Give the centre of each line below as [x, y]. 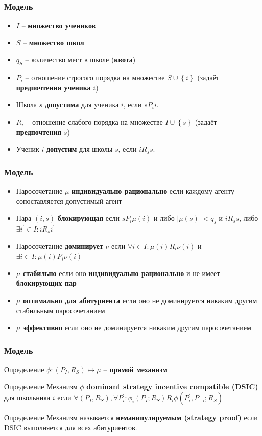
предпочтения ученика [53, 87]
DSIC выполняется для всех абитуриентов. [71, 427]
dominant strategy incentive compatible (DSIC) [172, 386]
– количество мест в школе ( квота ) [80, 60]
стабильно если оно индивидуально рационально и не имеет [121, 273]
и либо [164, 218]
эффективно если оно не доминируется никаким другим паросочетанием [137, 327]
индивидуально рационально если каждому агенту [153, 190]
